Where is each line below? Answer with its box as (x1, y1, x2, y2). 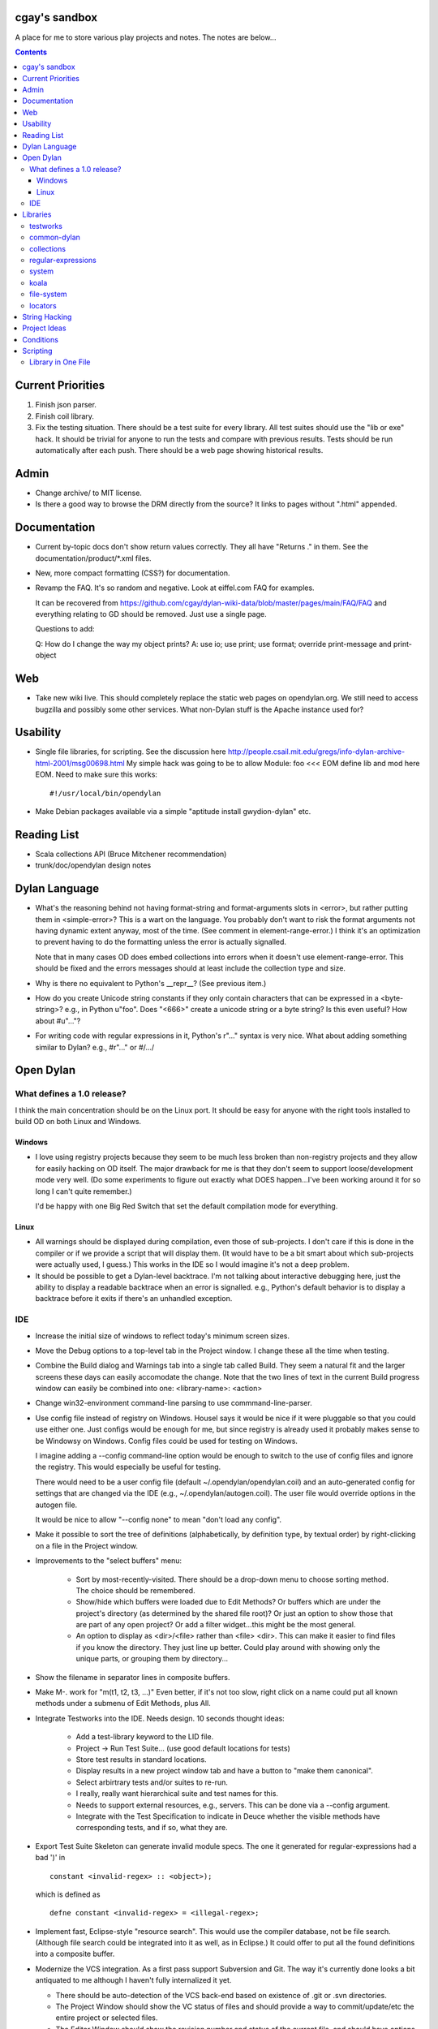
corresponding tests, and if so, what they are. (75, 1823, 228, 1833)
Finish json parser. (35, 400, 97, 410)
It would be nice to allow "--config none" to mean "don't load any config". (35, 1514, 282, 1524)
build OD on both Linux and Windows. (15, 1117, 142, 1127)
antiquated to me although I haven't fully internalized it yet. (35, 1975, 232, 1985)
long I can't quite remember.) (35, 1186, 133, 1196)
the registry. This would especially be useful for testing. (35, 1462, 221, 1472)
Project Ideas (22, 323, 67, 333)
